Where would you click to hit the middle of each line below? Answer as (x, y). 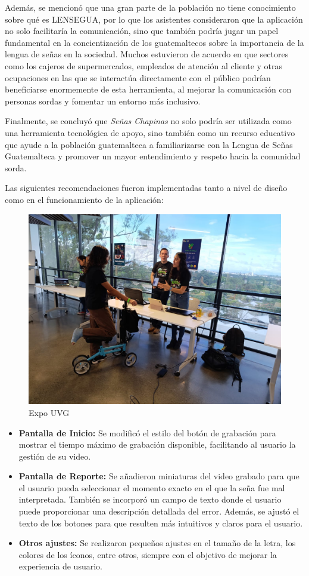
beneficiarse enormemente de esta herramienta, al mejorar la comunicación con (148, 89)
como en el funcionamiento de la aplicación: (84, 199)
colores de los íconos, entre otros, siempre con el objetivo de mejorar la (148, 554)
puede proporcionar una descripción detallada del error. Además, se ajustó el (159, 511)
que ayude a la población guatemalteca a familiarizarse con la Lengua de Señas (149, 144)
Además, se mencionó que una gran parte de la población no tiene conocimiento (150, 7)
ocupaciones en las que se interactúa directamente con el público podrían (138, 77)
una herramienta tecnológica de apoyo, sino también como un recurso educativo (150, 132)
